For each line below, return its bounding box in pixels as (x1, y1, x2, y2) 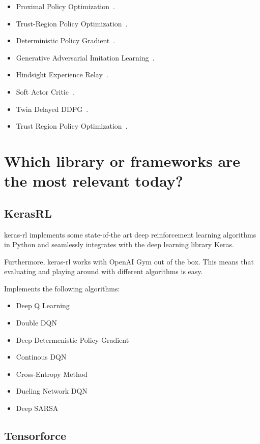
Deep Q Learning (16, 300, 70, 311)
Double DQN (16, 317, 57, 328)
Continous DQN (16, 351, 67, 362)
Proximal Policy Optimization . (16, 1, 115, 11)
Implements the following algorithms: (4, 283, 120, 293)
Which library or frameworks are (4, 150, 241, 171)
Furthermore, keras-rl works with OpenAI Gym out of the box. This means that (4, 256, 254, 267)
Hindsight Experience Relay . (16, 69, 108, 80)
